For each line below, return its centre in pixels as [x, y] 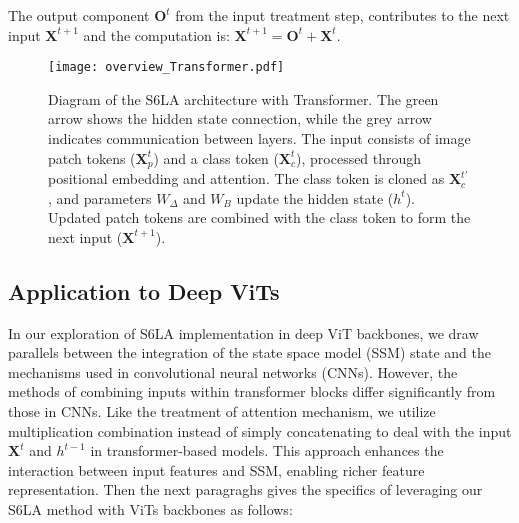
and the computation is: [156, 34]
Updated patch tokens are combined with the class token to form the [259, 217]
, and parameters [100, 197]
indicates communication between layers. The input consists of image [259, 138]
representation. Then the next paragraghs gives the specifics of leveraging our [245, 489]
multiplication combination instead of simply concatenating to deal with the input [260, 430]
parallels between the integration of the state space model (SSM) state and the [249, 352]
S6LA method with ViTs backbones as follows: [150, 509]
